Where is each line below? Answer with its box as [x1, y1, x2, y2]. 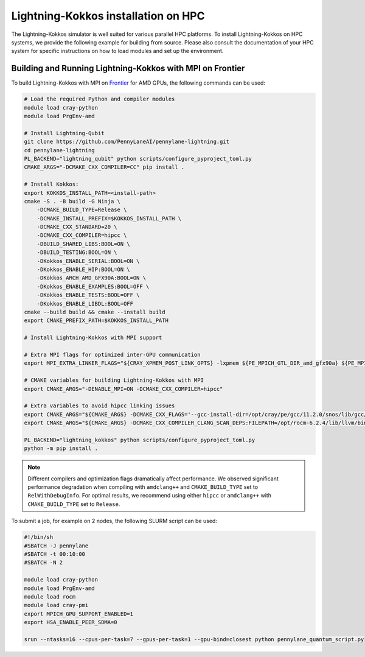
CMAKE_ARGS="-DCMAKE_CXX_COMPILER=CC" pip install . [24, 164, 185, 170]
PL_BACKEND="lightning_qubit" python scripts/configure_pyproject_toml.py [24, 155, 252, 162]
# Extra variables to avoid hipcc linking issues [24, 402, 175, 409]
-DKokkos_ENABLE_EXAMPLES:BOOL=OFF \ [36, 283, 150, 290]
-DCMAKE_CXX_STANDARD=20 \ [36, 223, 118, 231]
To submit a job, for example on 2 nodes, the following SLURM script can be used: [11, 518, 217, 525]
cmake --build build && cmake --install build [24, 308, 165, 315]
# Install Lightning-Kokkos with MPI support [24, 334, 162, 341]
